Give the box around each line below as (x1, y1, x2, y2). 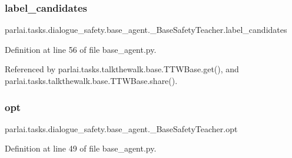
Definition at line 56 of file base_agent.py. (5, 43, 157, 55)
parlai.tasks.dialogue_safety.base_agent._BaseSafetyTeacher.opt (5, 122, 238, 135)
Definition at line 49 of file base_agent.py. (5, 142, 157, 154)
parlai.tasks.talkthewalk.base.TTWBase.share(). (5, 75, 178, 86)
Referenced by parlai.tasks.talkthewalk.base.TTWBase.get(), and (5, 63, 239, 75)
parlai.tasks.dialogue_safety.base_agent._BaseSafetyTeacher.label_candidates (5, 23, 287, 36)
